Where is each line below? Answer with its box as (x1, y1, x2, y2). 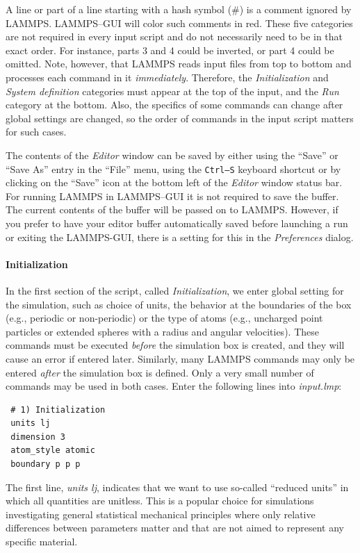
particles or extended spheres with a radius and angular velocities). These (6, 324, 319, 338)
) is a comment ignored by (239, 2, 352, 16)
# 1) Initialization (10, 404, 106, 415)
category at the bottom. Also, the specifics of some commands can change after (6, 97, 343, 112)
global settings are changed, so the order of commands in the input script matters (6, 110, 354, 125)
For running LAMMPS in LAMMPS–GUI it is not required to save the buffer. (6, 188, 339, 203)
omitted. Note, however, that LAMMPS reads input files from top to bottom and (6, 56, 352, 71)
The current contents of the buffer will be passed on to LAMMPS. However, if (6, 202, 338, 217)
